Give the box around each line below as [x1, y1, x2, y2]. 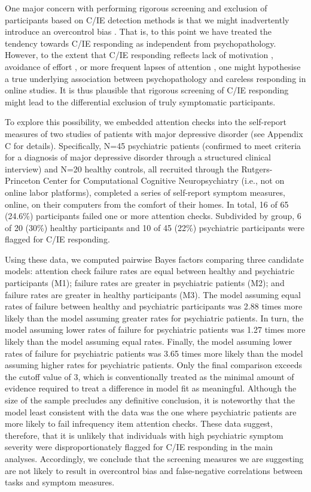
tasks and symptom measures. [5, 476, 115, 488]
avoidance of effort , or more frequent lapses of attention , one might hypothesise [5, 60, 301, 72]
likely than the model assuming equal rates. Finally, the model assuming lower [5, 335, 292, 348]
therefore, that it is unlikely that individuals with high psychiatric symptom [5, 429, 283, 441]
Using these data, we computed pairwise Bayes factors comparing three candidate [5, 253, 304, 265]
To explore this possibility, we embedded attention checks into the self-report [5, 116, 287, 128]
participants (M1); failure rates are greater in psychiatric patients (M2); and [5, 277, 285, 289]
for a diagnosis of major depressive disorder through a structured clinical [5, 151, 271, 163]
